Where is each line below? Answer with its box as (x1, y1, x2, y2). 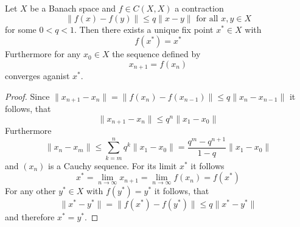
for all (196, 14, 218, 23)
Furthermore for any (5, 47, 81, 60)
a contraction (175, 2, 224, 14)
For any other (5, 184, 56, 197)
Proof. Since (5, 89, 50, 102)
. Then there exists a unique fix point (74, 23, 214, 35)
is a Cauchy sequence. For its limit (48, 159, 177, 172)
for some (5, 23, 37, 35)
